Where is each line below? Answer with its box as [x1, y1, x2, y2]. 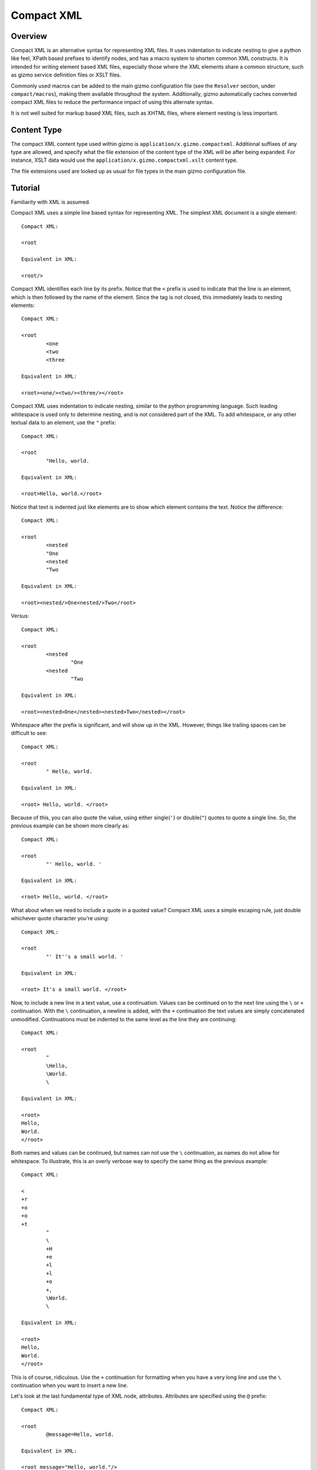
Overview [11, 31, 48, 41]
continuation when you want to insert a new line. [11, 1382, 129, 1389]
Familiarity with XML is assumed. [11, 198, 90, 205]
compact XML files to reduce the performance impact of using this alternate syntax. [11, 99, 214, 106]
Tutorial [11, 183, 41, 193]
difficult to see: [11, 730, 48, 737]
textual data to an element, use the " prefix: [11, 419, 117, 426]
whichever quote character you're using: [11, 915, 109, 922]
